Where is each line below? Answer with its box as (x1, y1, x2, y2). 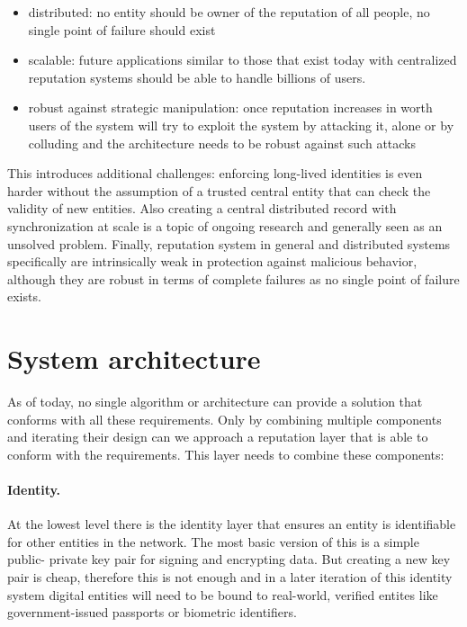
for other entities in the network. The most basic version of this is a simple (7, 532, 419, 551)
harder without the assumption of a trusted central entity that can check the (7, 181, 431, 200)
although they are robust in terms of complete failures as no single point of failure (7, 269, 460, 288)
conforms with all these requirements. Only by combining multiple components (7, 409, 442, 428)
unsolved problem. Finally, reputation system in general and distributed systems (7, 234, 451, 253)
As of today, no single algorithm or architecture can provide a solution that (7, 392, 423, 411)
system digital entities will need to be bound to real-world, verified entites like (7, 585, 438, 604)
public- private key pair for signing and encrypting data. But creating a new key (7, 550, 451, 569)
